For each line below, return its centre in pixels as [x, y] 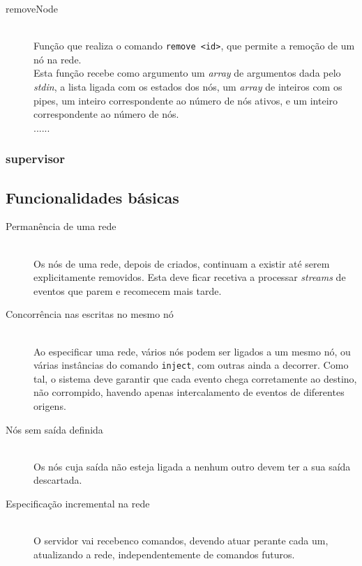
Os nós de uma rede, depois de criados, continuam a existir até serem [182, 263]
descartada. [58, 480]
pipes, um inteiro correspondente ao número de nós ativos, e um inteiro [186, 100]
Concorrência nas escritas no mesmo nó [90, 314]
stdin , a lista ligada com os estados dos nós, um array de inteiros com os [188, 87]
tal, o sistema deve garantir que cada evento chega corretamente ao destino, [195, 378]
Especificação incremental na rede [78, 504]
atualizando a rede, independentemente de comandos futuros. [164, 554]
